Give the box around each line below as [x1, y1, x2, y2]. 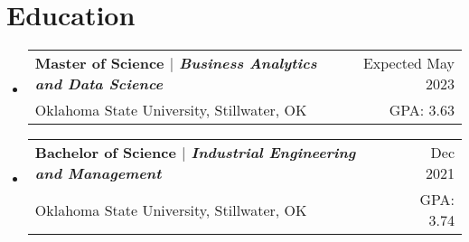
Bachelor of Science [34, 142, 176, 163]
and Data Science [34, 73, 164, 95]
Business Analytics [179, 52, 317, 74]
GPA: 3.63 [389, 99, 455, 121]
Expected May [362, 52, 455, 74]
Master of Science [34, 52, 164, 74]
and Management [34, 163, 162, 184]
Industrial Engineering [191, 142, 356, 163]
